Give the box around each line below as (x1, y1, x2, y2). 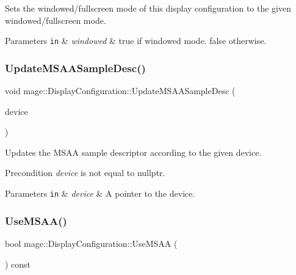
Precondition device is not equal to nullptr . (5, 166, 165, 179)
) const (5, 257, 31, 270)
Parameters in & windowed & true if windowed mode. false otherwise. (5, 34, 267, 47)
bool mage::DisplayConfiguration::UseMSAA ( (5, 237, 178, 249)
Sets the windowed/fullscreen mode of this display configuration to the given (5, 2, 292, 14)
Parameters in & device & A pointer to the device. (5, 187, 195, 200)
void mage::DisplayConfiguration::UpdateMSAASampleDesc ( (5, 84, 236, 97)
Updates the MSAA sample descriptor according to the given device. (5, 145, 262, 158)
